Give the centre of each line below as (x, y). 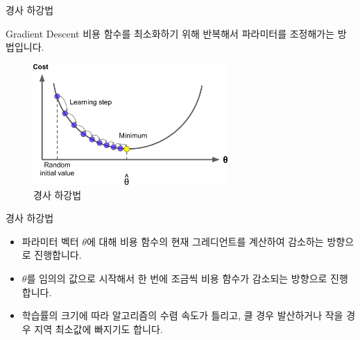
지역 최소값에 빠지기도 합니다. (98, 329)
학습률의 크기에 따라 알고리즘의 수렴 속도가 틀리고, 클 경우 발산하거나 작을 (182, 315)
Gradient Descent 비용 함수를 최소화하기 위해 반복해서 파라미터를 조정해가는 (170, 33)
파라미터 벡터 (50, 241)
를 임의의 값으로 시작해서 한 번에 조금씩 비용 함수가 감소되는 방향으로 (177, 278)
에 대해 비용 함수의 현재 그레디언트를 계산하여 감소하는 (205, 241)
